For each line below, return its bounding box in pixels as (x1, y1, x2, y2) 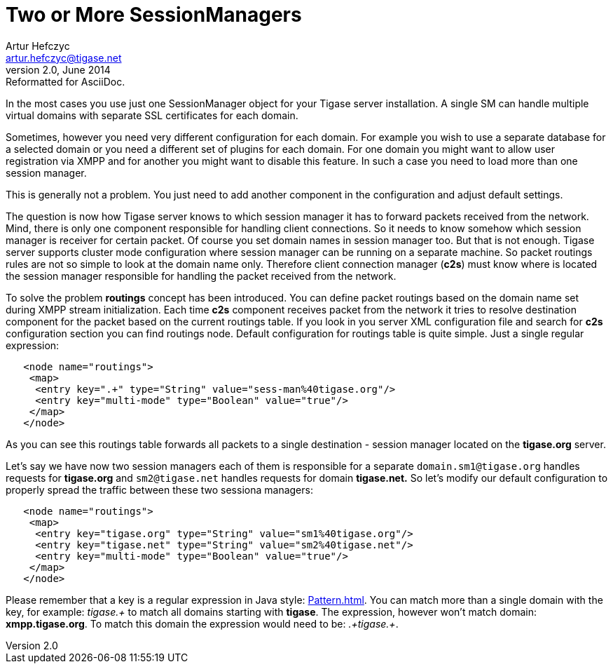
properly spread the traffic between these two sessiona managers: (6, 483, 313, 496)
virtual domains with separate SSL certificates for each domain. (6, 109, 298, 121)
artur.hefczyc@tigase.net (6, 51, 122, 64)
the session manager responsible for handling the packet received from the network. (6, 269, 397, 282)
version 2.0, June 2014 (6, 63, 111, 76)
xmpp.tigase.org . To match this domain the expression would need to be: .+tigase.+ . (6, 617, 399, 630)
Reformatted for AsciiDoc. (6, 75, 125, 88)
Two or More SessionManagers (6, 3, 302, 27)
